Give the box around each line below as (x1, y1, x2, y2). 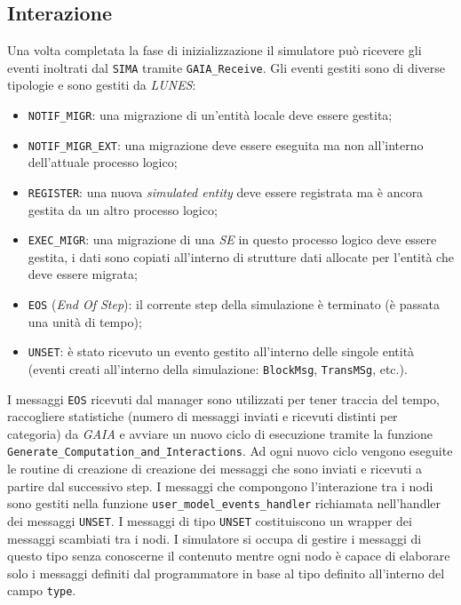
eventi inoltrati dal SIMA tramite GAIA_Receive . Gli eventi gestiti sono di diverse (7, 58, 445, 76)
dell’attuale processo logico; (28, 153, 178, 171)
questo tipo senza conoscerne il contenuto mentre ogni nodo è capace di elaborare (7, 546, 450, 565)
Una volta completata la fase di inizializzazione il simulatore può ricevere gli (7, 41, 422, 60)
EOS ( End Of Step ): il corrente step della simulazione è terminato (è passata (28, 295, 440, 314)
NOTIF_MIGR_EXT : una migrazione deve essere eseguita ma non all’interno (28, 135, 424, 154)
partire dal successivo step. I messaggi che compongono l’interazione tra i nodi (7, 476, 433, 495)
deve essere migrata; (28, 265, 138, 283)
